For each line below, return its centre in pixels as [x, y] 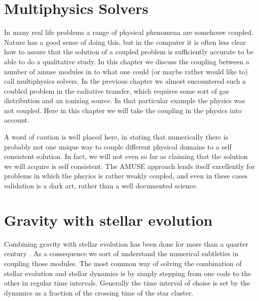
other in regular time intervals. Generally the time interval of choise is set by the [127, 283]
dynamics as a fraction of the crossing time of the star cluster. [99, 292]
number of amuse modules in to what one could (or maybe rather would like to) [126, 71]
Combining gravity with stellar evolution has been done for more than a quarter [126, 243]
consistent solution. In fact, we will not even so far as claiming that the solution [126, 156]
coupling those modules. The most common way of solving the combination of [123, 263]
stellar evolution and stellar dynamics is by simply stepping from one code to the [128, 273]
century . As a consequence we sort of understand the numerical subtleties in [121, 253]
